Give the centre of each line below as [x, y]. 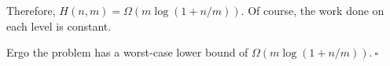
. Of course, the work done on [313, 10]
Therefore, [31, 10]
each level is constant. [59, 26]
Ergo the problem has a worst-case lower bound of [127, 52]
